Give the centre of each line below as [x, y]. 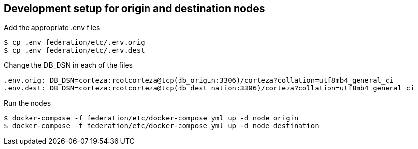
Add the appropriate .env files [52, 28]
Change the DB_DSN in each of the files [68, 65]
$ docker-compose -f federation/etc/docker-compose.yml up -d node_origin [151, 118]
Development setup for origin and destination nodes [134, 9]
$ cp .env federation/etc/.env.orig [75, 43]
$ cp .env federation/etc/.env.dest [75, 50]
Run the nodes [28, 103]
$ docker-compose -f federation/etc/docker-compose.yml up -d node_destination [162, 126]
